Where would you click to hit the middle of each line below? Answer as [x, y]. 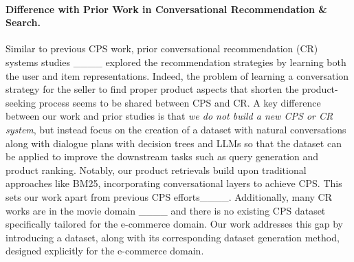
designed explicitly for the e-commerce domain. [105, 251]
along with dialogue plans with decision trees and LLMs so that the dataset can [174, 143]
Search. [23, 22]
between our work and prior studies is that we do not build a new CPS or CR [169, 116]
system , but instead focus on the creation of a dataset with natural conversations [176, 129]
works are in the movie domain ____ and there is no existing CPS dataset [166, 210]
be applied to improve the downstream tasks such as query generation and [162, 156]
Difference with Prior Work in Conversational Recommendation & [166, 9]
